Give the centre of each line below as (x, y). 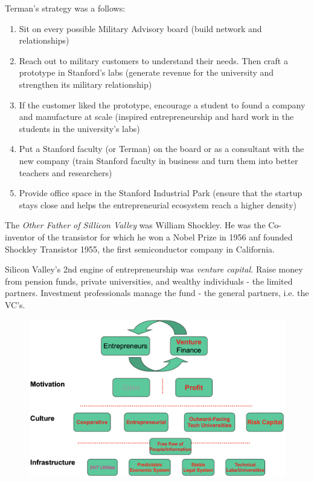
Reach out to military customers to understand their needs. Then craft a (153, 60)
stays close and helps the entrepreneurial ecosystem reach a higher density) (158, 204)
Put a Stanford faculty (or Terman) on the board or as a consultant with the (162, 149)
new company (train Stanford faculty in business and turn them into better (159, 160)
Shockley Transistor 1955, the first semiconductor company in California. (140, 249)
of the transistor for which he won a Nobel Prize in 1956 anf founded (165, 236)
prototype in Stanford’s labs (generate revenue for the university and (146, 72)
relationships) (44, 40)
